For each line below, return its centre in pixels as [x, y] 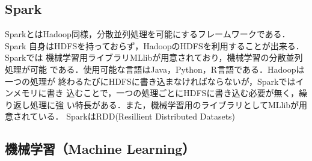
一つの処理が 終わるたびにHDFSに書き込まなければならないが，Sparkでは [150, 81]
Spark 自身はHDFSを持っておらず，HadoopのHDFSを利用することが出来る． [154, 45]
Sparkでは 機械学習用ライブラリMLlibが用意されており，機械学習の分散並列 [154, 57]
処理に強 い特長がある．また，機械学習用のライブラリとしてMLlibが [164, 104]
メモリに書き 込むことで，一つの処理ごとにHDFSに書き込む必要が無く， [156, 93]
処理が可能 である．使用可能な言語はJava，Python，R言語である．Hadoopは [155, 69]
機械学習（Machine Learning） [100, 149]
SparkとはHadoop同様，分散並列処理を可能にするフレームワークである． [148, 34]
